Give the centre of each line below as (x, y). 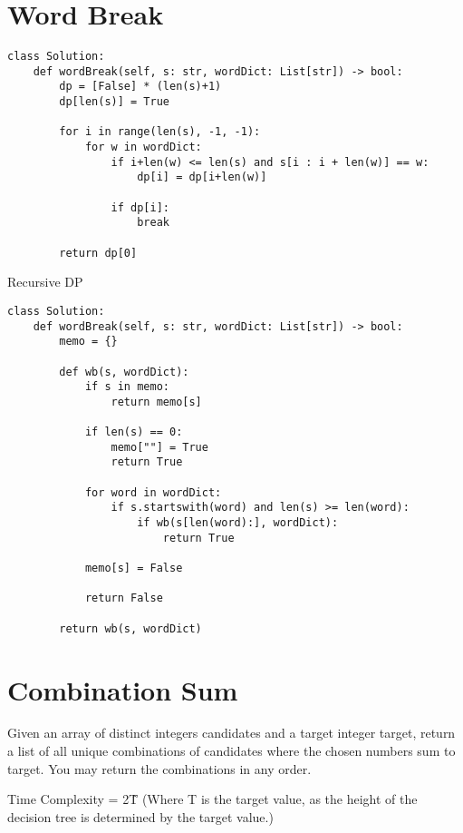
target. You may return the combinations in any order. (159, 768)
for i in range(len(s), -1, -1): (160, 132)
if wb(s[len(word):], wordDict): (238, 523)
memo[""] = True (159, 447)
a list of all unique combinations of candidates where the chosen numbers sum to (231, 751)
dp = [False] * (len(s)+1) (140, 87)
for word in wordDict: (153, 492)
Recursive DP (45, 282)
